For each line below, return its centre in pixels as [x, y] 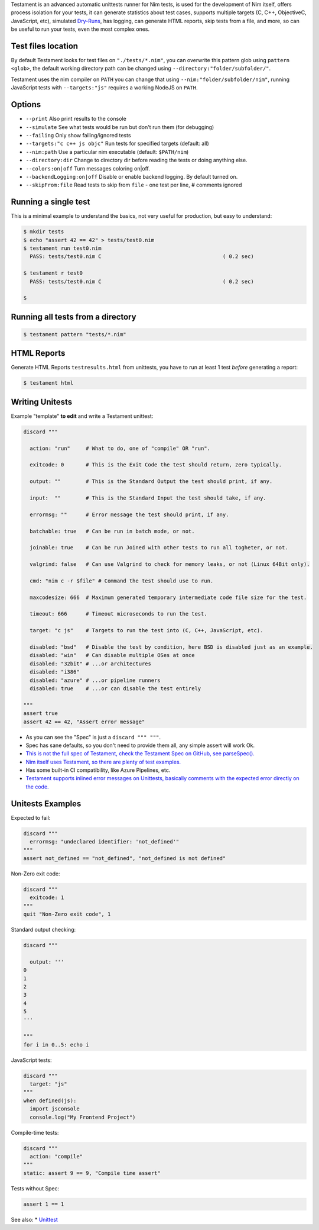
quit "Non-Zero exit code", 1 [67, 914]
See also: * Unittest [35, 1219]
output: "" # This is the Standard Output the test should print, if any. [151, 482]
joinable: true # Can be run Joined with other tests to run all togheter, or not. [159, 548]
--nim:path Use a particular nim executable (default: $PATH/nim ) [107, 152]
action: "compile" [56, 1156]
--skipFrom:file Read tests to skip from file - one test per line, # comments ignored [134, 185]
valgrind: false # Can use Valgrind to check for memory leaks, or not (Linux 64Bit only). [170, 564]
